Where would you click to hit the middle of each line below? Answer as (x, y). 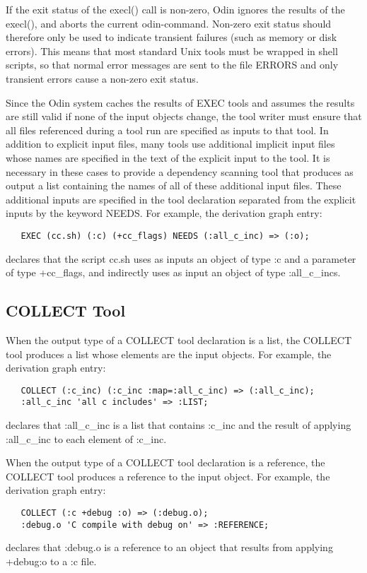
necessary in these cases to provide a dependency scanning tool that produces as (180, 171)
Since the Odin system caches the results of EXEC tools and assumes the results (180, 102)
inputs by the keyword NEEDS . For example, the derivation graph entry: (164, 213)
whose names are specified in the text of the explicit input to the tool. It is (168, 157)
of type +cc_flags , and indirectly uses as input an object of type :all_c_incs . (173, 272)
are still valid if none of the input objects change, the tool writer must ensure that (184, 116)
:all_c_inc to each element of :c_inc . (86, 438)
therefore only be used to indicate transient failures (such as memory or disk (171, 37)
